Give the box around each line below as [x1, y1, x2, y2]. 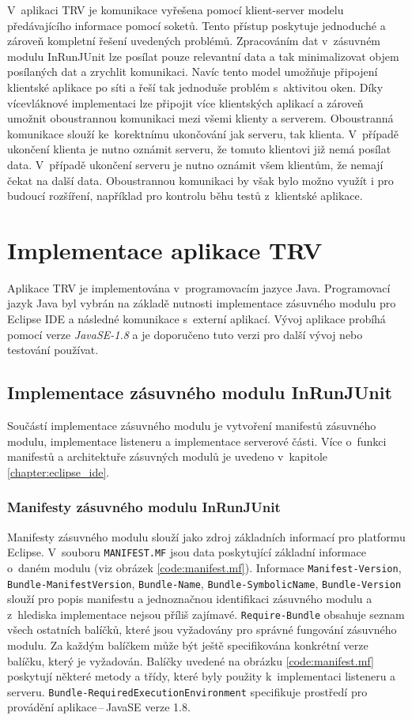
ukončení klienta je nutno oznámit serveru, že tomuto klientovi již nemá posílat [7, 141, 391, 157]
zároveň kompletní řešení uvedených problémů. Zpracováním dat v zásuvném [7, 32, 381, 49]
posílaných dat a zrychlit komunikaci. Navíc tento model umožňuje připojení [7, 63, 378, 80]
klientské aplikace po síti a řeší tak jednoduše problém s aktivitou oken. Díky [7, 78, 384, 95]
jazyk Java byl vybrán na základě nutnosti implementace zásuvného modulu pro [7, 295, 396, 311]
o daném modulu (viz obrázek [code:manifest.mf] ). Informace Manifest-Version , [7, 559, 402, 575]
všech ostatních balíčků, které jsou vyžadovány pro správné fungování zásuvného [7, 621, 397, 638]
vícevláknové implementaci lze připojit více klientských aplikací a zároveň [7, 94, 364, 111]
